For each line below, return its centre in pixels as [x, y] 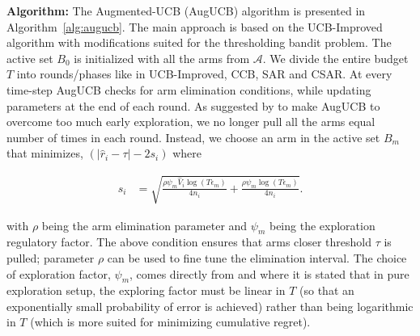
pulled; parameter [51, 257]
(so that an [327, 290]
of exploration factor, [59, 273]
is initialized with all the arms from [162, 58]
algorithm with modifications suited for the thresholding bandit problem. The [199, 42]
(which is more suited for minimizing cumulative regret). [170, 322]
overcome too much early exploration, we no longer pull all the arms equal [191, 122]
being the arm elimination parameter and [144, 225]
